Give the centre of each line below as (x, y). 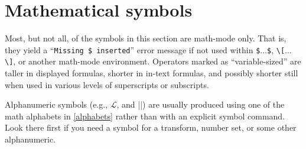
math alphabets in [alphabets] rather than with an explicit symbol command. (145, 116)
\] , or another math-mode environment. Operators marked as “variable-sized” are (153, 61)
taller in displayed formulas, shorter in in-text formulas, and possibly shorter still (152, 73)
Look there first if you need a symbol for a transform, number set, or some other (151, 127)
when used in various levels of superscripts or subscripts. (107, 84)
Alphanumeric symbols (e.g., (56, 104)
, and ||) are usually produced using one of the (201, 104)
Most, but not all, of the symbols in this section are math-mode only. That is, (146, 38)
